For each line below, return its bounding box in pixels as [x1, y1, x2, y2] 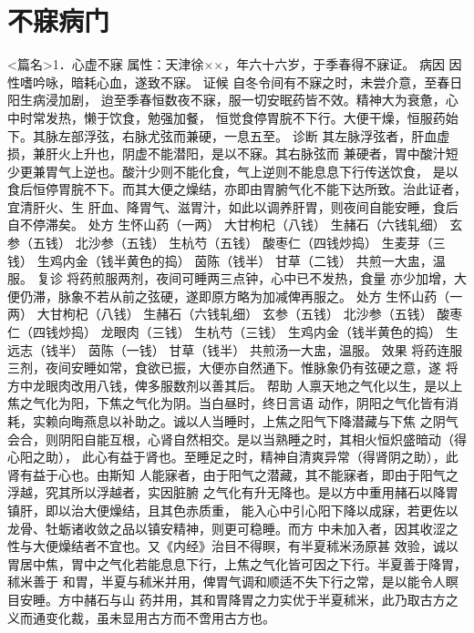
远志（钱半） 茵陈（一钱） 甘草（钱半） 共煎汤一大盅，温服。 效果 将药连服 [7, 340, 463, 359]
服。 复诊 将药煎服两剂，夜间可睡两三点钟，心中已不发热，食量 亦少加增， [7, 269, 454, 288]
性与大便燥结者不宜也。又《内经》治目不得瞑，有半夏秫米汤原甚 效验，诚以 [7, 536, 459, 556]
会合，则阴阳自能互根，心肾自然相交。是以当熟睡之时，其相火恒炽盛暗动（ [7, 429, 454, 448]
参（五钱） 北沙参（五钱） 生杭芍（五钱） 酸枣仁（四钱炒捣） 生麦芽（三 [7, 233, 446, 252]
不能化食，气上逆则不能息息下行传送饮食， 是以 [172, 161, 459, 180]
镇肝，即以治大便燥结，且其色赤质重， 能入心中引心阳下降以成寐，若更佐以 [7, 500, 459, 519]
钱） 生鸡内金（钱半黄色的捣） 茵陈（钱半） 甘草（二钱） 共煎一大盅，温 [7, 250, 446, 270]
